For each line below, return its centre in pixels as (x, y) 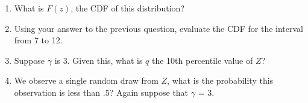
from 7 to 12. (38, 40)
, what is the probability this (220, 80)
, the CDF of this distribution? (127, 8)
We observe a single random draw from (86, 80)
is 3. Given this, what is (99, 60)
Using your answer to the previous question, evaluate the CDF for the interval (159, 28)
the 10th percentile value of (202, 60)
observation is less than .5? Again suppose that (101, 92)
